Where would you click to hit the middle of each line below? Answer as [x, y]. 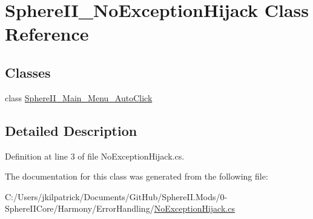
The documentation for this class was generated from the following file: [137, 176]
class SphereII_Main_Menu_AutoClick [79, 97]
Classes [28, 72]
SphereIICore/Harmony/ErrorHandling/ [80, 208]
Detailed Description [71, 130]
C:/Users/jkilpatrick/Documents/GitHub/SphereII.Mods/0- [116, 196]
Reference [47, 34]
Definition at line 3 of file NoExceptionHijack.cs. [95, 156]
